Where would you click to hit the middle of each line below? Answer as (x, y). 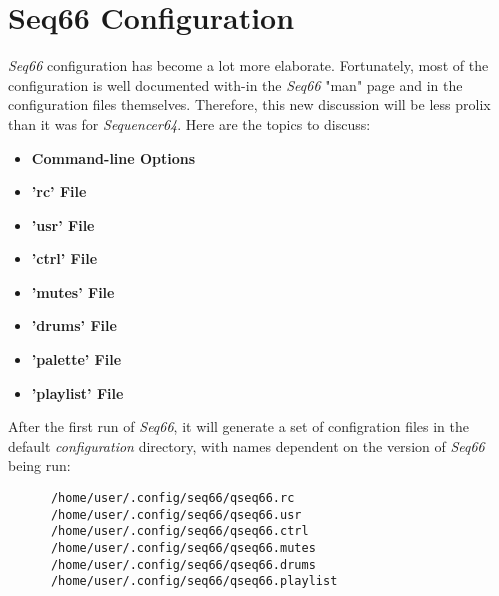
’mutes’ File (73, 291)
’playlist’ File (77, 392)
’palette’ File (76, 359)
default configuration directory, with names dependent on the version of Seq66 (246, 445)
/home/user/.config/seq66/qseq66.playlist (194, 581)
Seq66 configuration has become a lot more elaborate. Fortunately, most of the (248, 65)
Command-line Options (113, 157)
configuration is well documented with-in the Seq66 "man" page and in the (235, 84)
